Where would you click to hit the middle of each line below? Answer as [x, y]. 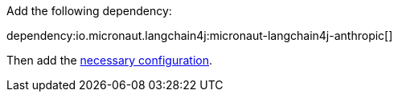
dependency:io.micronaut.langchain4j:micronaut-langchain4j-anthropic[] [200, 35]
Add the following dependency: [89, 11]
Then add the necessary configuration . [110, 60]
